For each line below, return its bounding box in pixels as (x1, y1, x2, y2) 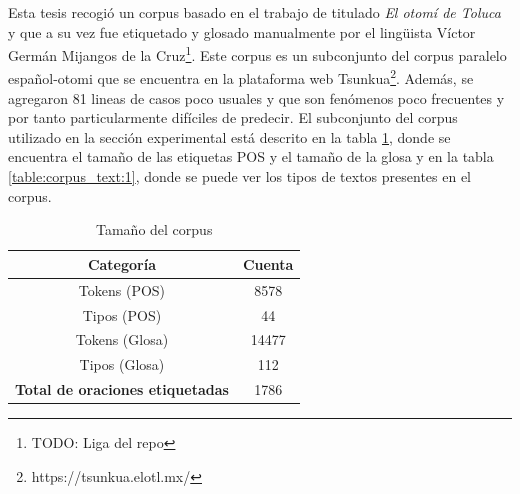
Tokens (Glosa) (75, 329, 169, 350)
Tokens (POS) (78, 279, 166, 300)
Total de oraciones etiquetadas (15, 379, 229, 400)
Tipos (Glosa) (79, 354, 165, 375)
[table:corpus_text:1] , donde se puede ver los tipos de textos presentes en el (8, 166, 472, 187)
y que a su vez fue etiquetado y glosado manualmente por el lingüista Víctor (8, 21, 476, 42)
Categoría (87, 253, 156, 274)
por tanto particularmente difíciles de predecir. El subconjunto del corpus (8, 107, 458, 128)
